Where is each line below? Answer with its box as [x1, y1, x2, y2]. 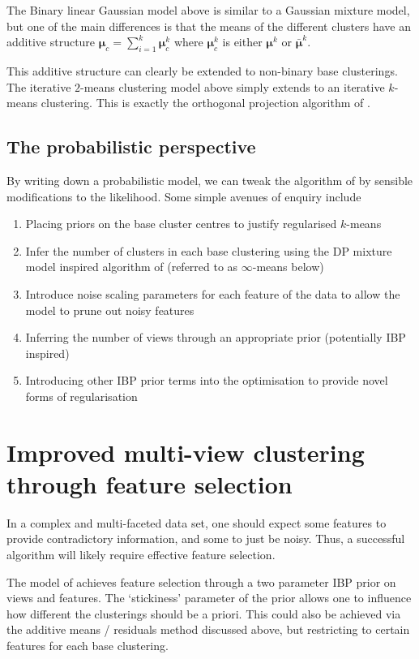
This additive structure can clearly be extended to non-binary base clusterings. [6, 62, 398, 79]
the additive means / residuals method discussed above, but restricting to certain [6, 621, 410, 638]
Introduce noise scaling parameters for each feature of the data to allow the [25, 285, 400, 302]
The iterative [6, 78, 71, 95]
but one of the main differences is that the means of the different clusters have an [6, 17, 412, 34]
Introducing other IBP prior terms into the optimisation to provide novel [25, 372, 388, 389]
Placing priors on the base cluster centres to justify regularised [25, 215, 337, 232]
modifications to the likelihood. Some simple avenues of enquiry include [6, 187, 361, 205]
